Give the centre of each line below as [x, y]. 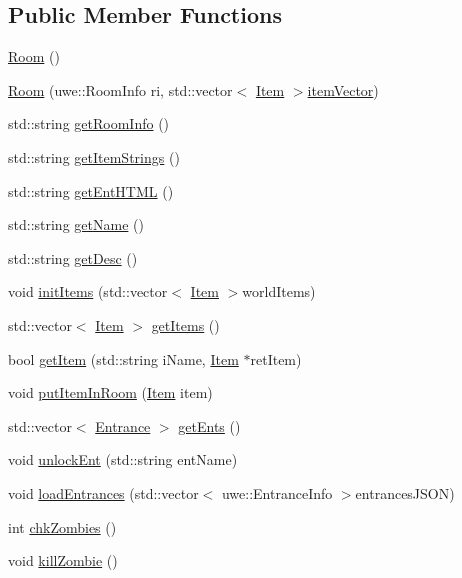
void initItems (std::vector [88, 291]
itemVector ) [343, 89]
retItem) [276, 358]
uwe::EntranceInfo [277, 492]
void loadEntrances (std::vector [103, 492]
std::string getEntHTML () [91, 190]
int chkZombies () [62, 526]
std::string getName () [76, 224]
